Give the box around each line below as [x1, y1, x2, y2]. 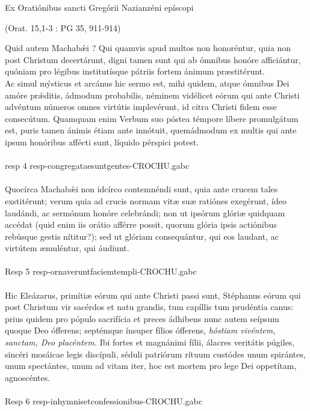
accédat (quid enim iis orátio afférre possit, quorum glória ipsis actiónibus [5, 218, 277, 231]
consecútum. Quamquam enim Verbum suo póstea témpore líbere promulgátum [5, 112, 299, 124]
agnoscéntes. [5, 371, 51, 383]
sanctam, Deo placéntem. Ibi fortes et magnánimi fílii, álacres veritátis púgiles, [5, 336, 295, 349]
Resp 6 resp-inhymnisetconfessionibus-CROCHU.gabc [5, 395, 202, 407]
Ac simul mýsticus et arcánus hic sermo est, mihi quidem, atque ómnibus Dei [5, 76, 290, 89]
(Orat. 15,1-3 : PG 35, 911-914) [5, 21, 121, 34]
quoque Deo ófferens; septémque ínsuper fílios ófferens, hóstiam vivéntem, [5, 324, 276, 336]
